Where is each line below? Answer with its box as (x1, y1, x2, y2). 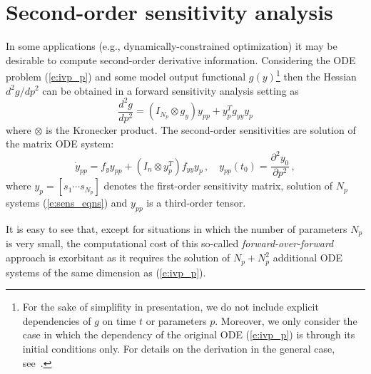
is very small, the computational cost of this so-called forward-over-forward (6, 236, 334, 251)
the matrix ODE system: (6, 136, 114, 151)
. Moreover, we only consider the (215, 313, 357, 328)
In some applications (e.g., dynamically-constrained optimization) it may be (6, 38, 337, 53)
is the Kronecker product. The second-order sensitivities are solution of (46, 122, 356, 137)
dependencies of (22, 313, 91, 328)
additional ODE (273, 250, 342, 265)
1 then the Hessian (275, 67, 357, 83)
